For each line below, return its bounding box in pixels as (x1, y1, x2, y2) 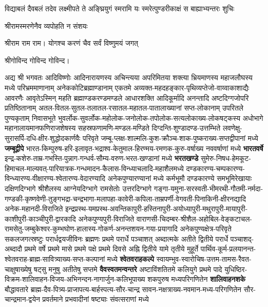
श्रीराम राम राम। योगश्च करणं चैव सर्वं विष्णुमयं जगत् (5, 38, 138, 48)
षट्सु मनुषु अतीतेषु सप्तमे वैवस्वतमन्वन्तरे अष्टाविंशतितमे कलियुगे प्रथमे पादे (33, 263, 222, 274)
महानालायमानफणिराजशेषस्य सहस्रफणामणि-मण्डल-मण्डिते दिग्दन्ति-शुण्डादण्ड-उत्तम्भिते (5, 122, 221, 133)
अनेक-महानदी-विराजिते (5, 203, 63, 214)
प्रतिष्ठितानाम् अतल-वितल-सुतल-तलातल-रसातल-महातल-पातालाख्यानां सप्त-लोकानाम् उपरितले (5, 102, 244, 113)
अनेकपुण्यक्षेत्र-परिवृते (180, 223, 232, 234)
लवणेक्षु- (222, 122, 242, 133)
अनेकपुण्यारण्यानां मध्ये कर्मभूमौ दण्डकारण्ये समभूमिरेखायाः (107, 173, 252, 184)
